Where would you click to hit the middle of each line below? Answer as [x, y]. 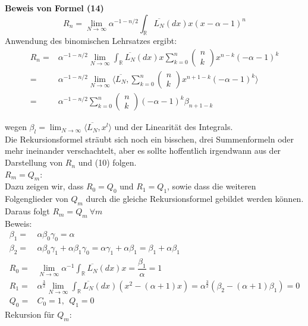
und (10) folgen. [107, 162]
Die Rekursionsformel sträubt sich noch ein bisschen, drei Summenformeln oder [150, 139]
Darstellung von [34, 162]
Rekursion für [30, 314]
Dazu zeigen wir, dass [44, 186]
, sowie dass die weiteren [212, 186]
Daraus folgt [27, 211]
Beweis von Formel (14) [54, 8]
